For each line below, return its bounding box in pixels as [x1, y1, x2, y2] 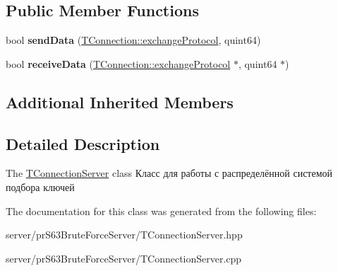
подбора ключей [6, 179, 75, 194]
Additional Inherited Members [6, 91, 234, 113]
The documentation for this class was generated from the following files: [6, 203, 317, 218]
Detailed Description [6, 132, 160, 154]
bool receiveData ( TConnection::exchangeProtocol [6, 56, 231, 71]
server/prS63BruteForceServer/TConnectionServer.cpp [6, 250, 242, 265]
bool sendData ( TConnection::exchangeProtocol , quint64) [6, 33, 261, 47]
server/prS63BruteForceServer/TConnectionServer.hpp [6, 227, 243, 242]
